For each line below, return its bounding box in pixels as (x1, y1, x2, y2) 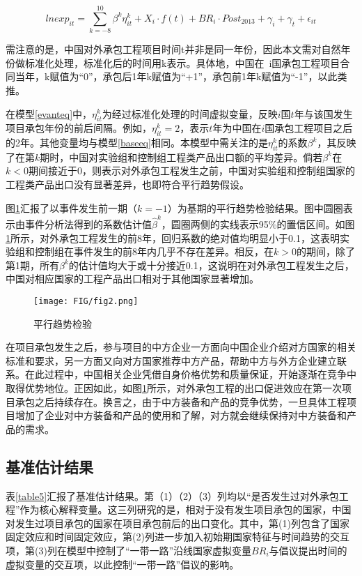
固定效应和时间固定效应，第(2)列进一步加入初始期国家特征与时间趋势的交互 (6, 529, 349, 544)
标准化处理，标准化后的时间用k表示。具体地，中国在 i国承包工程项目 (24, 55, 340, 70)
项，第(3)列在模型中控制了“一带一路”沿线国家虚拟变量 (6, 543, 252, 557)
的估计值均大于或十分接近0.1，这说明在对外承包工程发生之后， (68, 257, 354, 272)
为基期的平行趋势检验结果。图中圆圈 (177, 200, 343, 215)
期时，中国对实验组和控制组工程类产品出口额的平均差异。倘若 (40, 149, 323, 164)
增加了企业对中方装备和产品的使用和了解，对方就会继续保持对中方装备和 (15, 408, 347, 423)
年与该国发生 (294, 106, 353, 121)
